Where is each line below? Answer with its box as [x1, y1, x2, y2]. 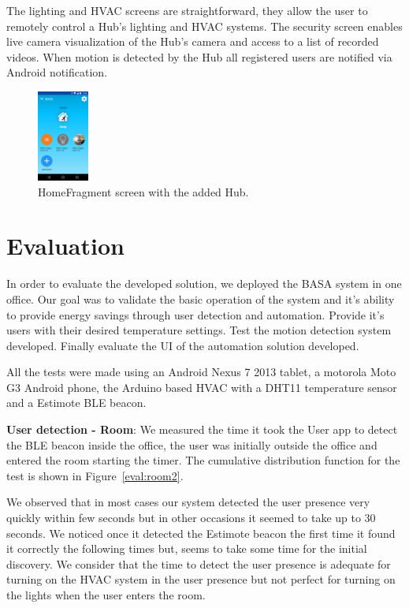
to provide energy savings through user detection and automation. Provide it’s [6, 306, 385, 323]
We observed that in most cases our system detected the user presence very [6, 494, 370, 510]
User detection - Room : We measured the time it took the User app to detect [6, 421, 398, 438]
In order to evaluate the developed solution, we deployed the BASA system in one [6, 275, 402, 292]
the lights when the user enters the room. [6, 587, 206, 603]
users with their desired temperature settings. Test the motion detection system [6, 322, 392, 338]
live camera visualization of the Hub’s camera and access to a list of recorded [6, 33, 379, 50]
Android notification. [6, 64, 108, 80]
